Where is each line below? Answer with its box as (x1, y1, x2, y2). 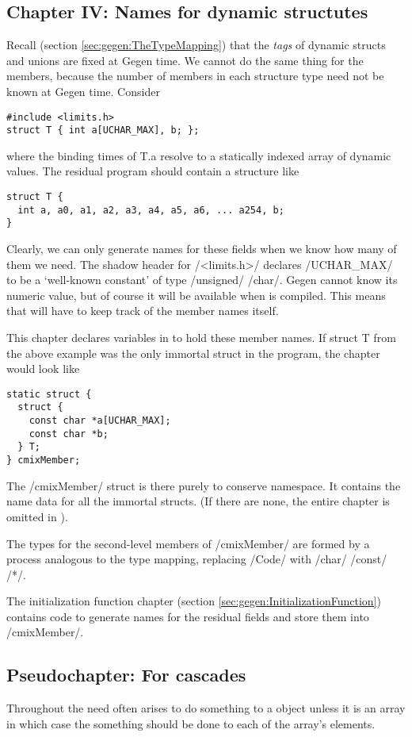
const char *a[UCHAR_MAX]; (29, 415, 171, 427)
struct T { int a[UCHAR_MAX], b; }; (6, 125, 200, 136)
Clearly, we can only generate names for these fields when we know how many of (6, 240, 397, 257)
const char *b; (29, 428, 109, 440)
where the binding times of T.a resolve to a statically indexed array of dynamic (6, 147, 391, 163)
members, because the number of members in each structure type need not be (6, 67, 384, 84)
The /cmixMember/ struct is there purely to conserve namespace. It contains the (6, 477, 401, 493)
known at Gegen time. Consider (6, 83, 160, 99)
